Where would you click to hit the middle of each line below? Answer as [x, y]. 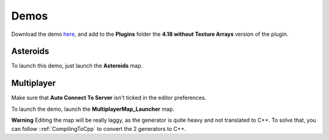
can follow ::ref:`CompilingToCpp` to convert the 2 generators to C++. [99, 128]
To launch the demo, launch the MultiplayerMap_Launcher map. [93, 109]
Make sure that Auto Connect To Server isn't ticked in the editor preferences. [109, 98]
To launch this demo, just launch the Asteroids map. [77, 66]
